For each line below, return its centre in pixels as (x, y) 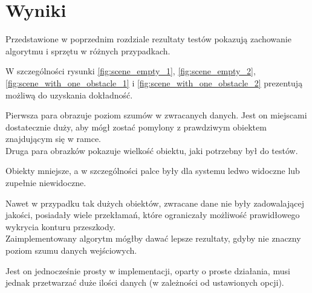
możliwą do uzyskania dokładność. (69, 95)
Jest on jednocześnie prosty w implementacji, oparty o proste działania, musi (148, 270)
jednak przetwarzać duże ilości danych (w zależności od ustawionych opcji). (145, 282)
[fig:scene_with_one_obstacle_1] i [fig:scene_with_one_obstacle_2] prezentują (154, 82)
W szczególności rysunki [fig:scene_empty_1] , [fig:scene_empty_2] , (131, 71)
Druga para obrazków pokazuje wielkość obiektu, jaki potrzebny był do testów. (152, 150)
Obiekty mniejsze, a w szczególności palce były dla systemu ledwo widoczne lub (153, 171)
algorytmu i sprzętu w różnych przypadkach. (88, 50)
